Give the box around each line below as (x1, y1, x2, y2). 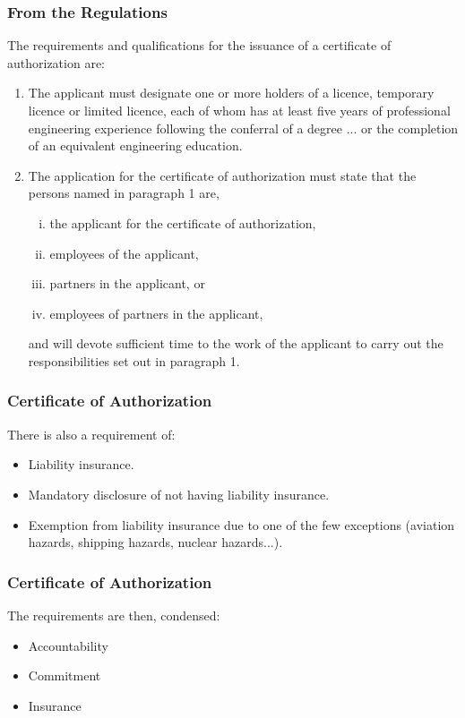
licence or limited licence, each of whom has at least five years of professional (28, 101, 451, 119)
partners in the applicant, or (49, 274, 205, 293)
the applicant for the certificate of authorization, (49, 213, 316, 232)
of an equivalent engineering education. (28, 136, 243, 155)
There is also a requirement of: (7, 424, 176, 443)
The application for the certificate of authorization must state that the (28, 166, 417, 184)
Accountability (28, 636, 108, 654)
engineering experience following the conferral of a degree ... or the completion (28, 118, 459, 137)
